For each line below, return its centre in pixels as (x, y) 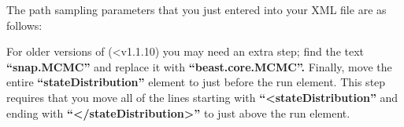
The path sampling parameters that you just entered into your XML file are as (196, 9)
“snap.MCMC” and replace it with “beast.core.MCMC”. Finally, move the (199, 66)
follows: (24, 25)
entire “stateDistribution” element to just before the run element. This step (196, 82)
